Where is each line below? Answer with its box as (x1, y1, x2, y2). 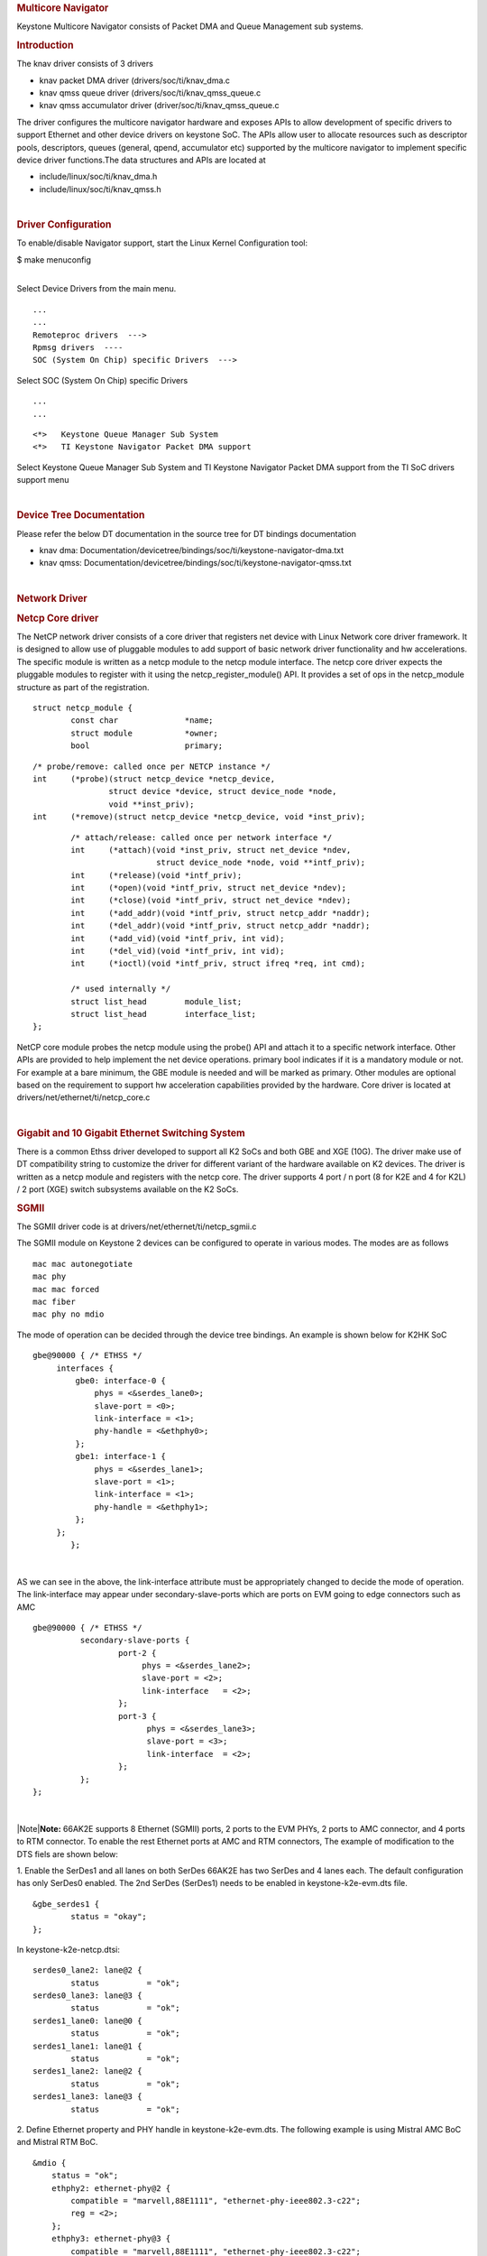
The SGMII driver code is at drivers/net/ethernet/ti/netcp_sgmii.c (16, 1221, 257, 1232)
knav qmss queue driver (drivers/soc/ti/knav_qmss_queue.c (39, 88, 262, 98)
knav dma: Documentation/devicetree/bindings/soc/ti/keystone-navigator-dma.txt (39, 544, 345, 555)
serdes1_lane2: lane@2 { (32, 2066, 142, 2076)
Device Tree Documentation (16, 509, 145, 522)
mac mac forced (32, 1284, 100, 1294)
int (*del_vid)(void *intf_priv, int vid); (70, 946, 285, 957)
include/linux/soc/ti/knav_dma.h (39, 171, 158, 182)
